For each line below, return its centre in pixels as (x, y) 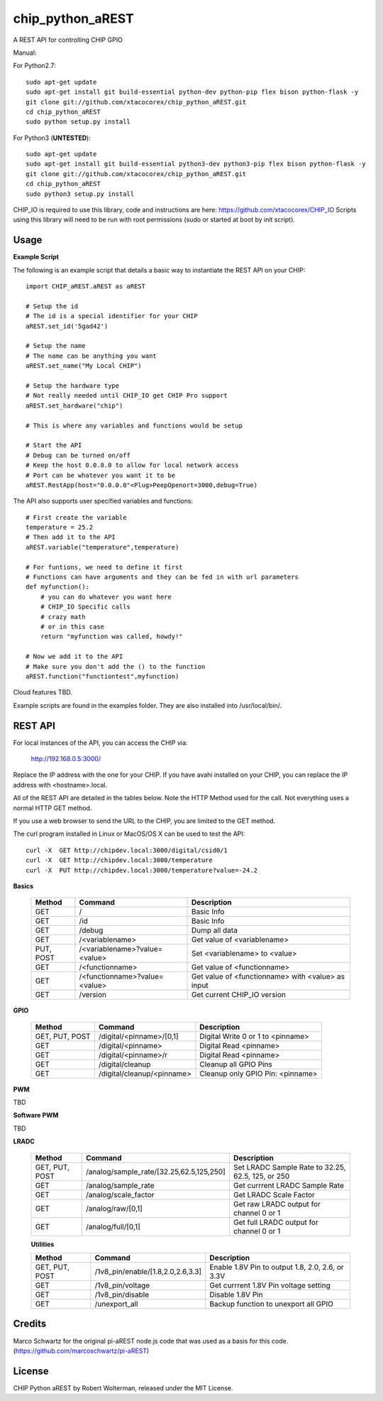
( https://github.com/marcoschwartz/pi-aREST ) (81, 1351)
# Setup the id (52, 306)
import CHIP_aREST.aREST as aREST (85, 287)
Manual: (25, 53)
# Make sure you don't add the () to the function (116, 666)
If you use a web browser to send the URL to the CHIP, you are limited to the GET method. (144, 821)
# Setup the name (56, 346)
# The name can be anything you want (91, 356)
